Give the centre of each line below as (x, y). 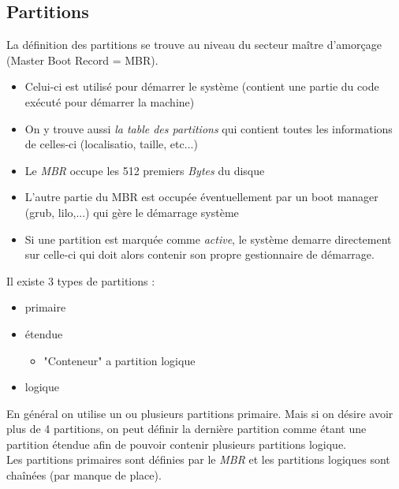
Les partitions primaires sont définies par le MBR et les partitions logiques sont (198, 459)
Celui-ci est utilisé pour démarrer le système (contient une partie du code (202, 86)
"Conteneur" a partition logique (119, 360)
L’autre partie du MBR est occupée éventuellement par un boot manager (201, 197)
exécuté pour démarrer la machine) (110, 101)
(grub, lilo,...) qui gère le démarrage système (132, 212)
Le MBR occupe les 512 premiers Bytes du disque (145, 170)
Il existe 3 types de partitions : (81, 280)
